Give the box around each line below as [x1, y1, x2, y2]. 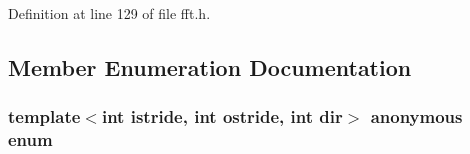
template [8, 104, 81, 129]
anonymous [370, 104, 463, 129]
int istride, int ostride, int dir [101, 104, 343, 129]
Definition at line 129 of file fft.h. [8, 3, 211, 23]
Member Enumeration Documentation [8, 51, 412, 82]
